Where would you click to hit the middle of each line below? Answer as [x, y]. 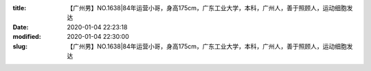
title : [20, 8]
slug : [20, 46]
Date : [21, 27]
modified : [27, 37]
